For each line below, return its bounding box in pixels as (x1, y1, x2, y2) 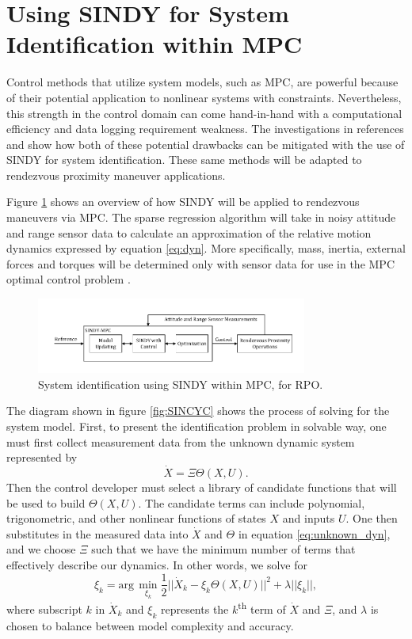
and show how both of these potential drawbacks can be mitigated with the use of (6, 135, 405, 152)
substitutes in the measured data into (6, 525, 189, 542)
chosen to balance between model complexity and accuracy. (6, 617, 294, 633)
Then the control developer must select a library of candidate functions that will (6, 478, 397, 495)
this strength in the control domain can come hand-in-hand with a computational (6, 105, 402, 121)
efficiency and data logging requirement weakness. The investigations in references (6, 120, 404, 137)
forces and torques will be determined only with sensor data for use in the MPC (6, 255, 395, 272)
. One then (345, 510, 398, 527)
